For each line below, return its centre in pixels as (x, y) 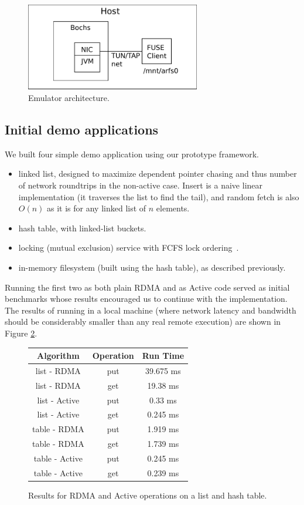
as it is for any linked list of (97, 208)
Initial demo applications (82, 129)
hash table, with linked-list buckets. (82, 228)
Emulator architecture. (69, 98)
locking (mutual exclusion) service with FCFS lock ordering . (129, 248)
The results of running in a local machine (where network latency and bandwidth (151, 310)
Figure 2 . (21, 333)
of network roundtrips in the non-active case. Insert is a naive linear (141, 185)
